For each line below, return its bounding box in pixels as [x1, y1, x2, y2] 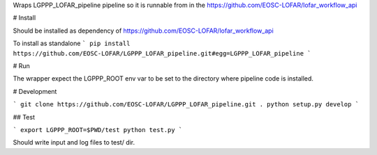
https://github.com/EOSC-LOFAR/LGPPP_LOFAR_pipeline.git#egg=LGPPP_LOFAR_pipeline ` [13, 49, 311, 57]
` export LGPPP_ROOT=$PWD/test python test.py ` [13, 126, 183, 133]
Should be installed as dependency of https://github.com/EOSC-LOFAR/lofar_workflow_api [13, 26, 274, 35]
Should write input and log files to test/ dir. [13, 138, 135, 147]
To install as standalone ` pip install [13, 39, 131, 48]
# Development [13, 87, 57, 95]
